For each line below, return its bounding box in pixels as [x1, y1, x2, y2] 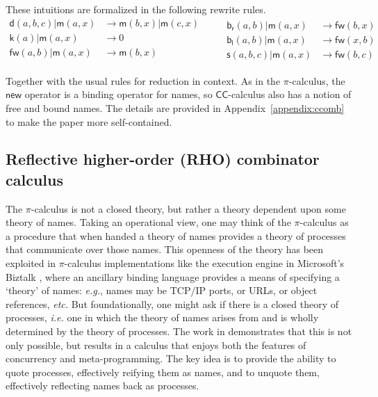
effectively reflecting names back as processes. [6, 378, 199, 393]
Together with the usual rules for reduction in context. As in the [6, 73, 281, 88]
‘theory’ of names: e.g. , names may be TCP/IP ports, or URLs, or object [6, 283, 318, 298]
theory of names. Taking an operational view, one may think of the [6, 215, 291, 229]
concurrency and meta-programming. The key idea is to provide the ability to [6, 351, 336, 366]
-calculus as [299, 215, 349, 229]
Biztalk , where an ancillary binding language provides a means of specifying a [6, 269, 340, 284]
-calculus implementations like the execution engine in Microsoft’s [64, 256, 345, 270]
